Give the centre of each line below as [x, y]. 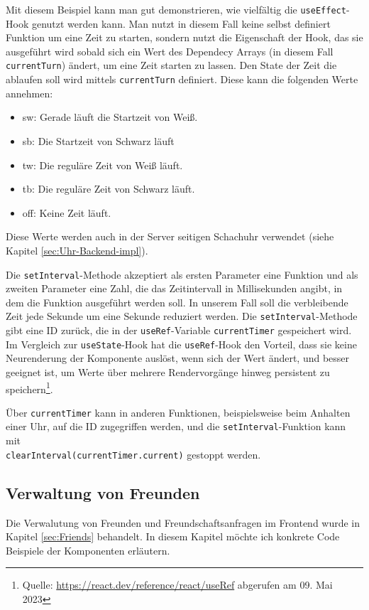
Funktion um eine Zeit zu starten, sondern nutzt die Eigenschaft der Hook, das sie [184, 37]
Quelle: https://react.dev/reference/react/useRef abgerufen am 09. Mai [177, 585]
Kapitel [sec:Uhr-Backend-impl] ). [77, 250]
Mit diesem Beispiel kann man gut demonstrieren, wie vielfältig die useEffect [176, 9]
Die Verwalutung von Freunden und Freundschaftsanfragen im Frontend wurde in [183, 522]
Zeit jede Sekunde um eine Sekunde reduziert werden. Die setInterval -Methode [182, 316]
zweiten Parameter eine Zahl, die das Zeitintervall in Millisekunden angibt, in [174, 288]
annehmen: [29, 93]
